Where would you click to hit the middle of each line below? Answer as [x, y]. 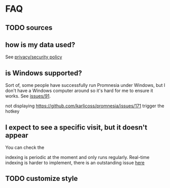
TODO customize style [42, 179]
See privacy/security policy [34, 57]
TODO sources [29, 28]
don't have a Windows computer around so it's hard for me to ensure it [79, 91]
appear [17, 135]
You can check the [25, 147]
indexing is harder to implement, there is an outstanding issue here [75, 163]
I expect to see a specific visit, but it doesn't [76, 127]
